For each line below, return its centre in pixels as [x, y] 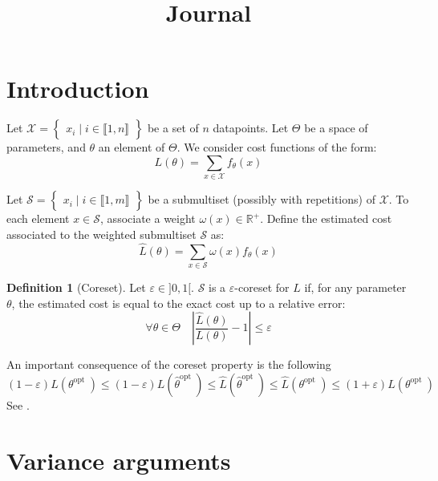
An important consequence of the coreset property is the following [169, 364]
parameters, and [46, 147]
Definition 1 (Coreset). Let [76, 287]
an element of [132, 147]
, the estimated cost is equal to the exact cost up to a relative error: [178, 303]
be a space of [336, 128]
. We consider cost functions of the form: [277, 147]
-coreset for [262, 287]
